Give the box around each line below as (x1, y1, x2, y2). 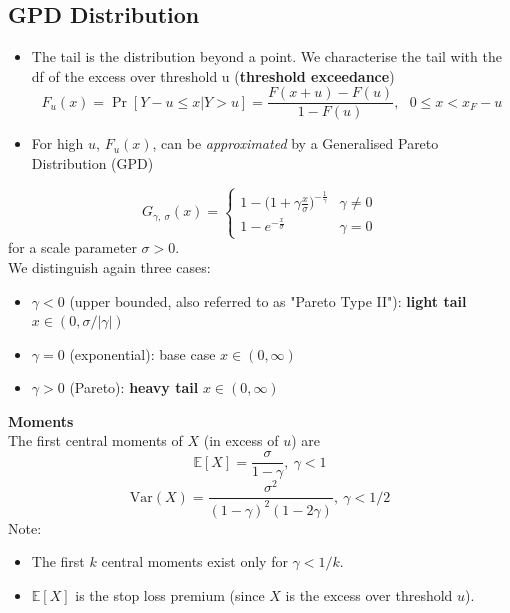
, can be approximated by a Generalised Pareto (152, 133, 439, 154)
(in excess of (203, 430, 279, 451)
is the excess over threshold (285, 584, 453, 605)
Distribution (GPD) (31, 153, 154, 174)
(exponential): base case (69, 343, 216, 364)
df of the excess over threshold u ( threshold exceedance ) (31, 65, 395, 86)
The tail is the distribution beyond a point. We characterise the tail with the (31, 46, 502, 67)
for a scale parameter (8, 237, 137, 258)
